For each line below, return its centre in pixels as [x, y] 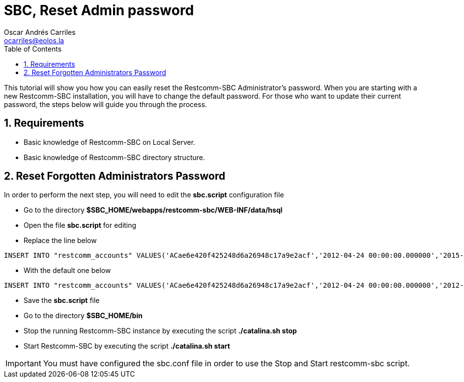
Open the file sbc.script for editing [80, 225]
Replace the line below [60, 241]
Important [23, 364]
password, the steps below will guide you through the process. [106, 104]
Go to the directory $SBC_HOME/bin [83, 316]
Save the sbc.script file [62, 300]
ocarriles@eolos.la [34, 40]
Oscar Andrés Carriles [40, 32]
